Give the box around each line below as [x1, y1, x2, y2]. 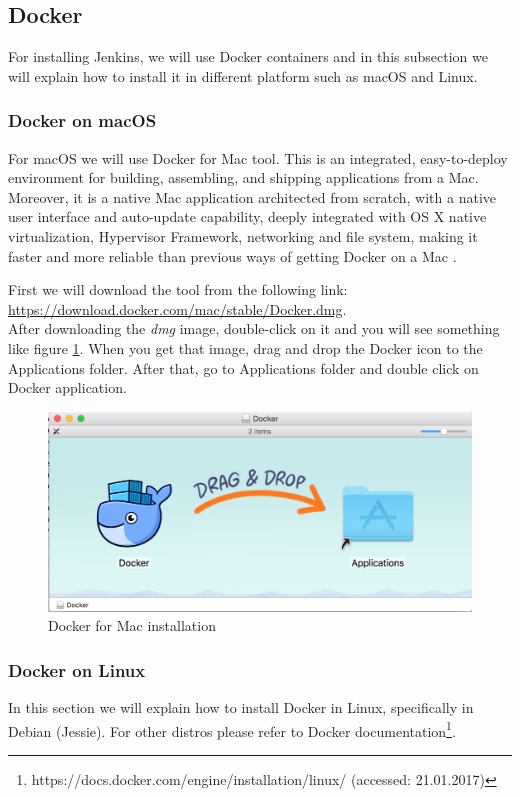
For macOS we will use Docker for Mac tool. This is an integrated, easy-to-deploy [8, 147, 508, 168]
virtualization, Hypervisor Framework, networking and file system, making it [8, 225, 478, 246]
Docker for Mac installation [48, 615, 216, 636]
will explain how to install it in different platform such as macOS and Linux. [8, 65, 478, 86]
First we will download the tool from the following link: [8, 279, 348, 300]
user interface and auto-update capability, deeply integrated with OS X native [8, 206, 487, 227]
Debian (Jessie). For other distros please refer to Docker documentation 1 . [8, 717, 456, 741]
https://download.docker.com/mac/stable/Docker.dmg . [8, 298, 347, 319]
